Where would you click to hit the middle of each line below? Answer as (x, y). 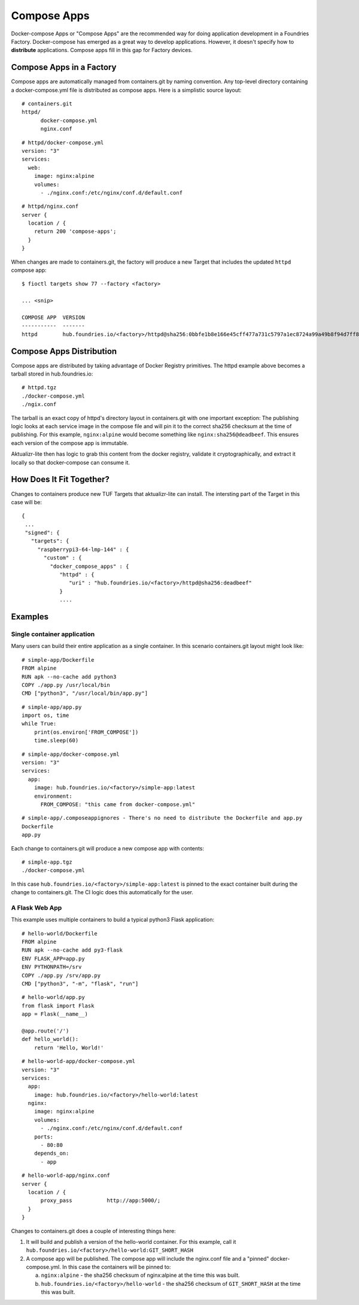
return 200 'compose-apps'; (75, 231)
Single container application (53, 634)
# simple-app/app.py (52, 707)
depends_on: (51, 1153)
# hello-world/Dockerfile (60, 933)
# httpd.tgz (39, 387)
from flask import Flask (58, 1006)
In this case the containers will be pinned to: (116, 1267)
